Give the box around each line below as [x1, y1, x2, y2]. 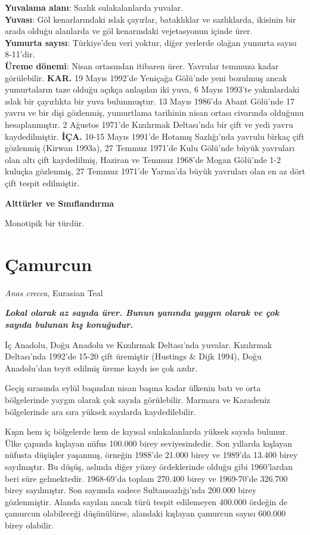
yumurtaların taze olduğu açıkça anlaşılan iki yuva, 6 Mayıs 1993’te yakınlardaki [5, 83, 300, 96]
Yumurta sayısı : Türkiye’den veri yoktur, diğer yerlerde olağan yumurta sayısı [5, 36, 297, 48]
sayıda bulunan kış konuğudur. [5, 318, 134, 330]
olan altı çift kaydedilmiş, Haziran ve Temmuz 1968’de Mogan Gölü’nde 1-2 [5, 153, 281, 165]
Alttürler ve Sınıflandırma [5, 196, 114, 209]
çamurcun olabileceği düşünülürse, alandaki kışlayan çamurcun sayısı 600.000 [5, 507, 286, 519]
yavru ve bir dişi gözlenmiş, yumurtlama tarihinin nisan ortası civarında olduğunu [5, 106, 304, 119]
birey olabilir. [5, 518, 54, 531]
